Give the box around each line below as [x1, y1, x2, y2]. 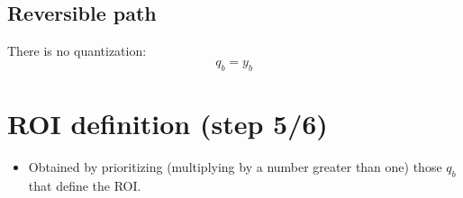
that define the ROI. [28, 175, 141, 194]
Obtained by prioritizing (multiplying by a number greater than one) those [28, 157, 442, 175]
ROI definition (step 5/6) [7, 104, 328, 141]
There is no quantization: [7, 41, 147, 60]
